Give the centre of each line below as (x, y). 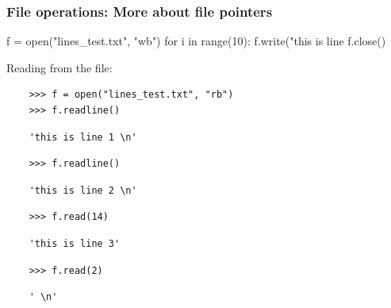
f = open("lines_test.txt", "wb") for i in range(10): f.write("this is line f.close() (196, 41)
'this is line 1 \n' (83, 137)
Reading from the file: (59, 67)
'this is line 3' (75, 243)
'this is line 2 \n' (83, 190)
